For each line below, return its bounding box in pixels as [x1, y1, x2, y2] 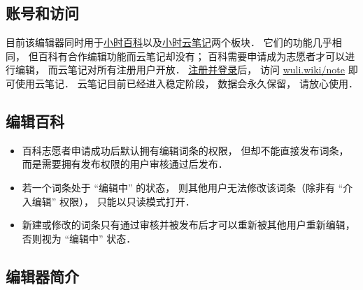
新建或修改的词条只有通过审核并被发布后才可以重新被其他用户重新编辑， [22, 217, 355, 232]
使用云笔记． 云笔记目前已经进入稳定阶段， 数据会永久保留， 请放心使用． [15, 75, 358, 90]
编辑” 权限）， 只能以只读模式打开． [31, 194, 195, 208]
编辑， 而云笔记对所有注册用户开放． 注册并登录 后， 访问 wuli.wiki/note [15, 62, 345, 77]
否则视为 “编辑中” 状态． [22, 231, 136, 245]
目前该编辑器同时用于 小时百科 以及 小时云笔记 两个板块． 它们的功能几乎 [6, 35, 332, 50]
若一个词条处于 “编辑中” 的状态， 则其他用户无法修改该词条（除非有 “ [22, 180, 343, 194]
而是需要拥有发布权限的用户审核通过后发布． [22, 157, 228, 171]
